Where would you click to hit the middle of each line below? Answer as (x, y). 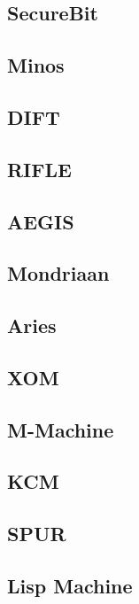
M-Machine (61, 429)
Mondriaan (58, 273)
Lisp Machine (70, 585)
